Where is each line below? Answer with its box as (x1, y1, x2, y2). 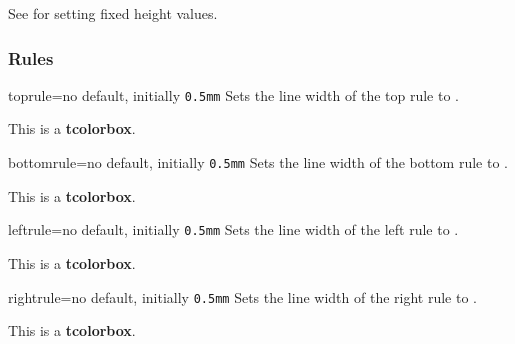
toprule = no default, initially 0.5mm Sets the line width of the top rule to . (8, 84, 459, 105)
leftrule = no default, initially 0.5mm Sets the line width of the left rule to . (8, 219, 459, 240)
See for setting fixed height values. (8, 3, 218, 23)
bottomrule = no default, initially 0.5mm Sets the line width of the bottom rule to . (8, 152, 508, 173)
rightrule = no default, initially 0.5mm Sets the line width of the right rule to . (8, 286, 477, 307)
